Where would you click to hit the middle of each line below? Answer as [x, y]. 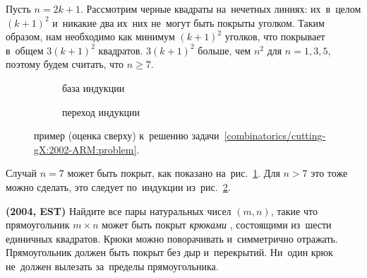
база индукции [94, 87]
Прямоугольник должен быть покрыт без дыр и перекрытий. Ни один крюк [169, 252]
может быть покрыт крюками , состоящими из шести [217, 225]
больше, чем [224, 50]
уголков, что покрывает [275, 36]
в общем [25, 50]
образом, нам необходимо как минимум [90, 36]
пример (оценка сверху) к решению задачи [127, 135]
